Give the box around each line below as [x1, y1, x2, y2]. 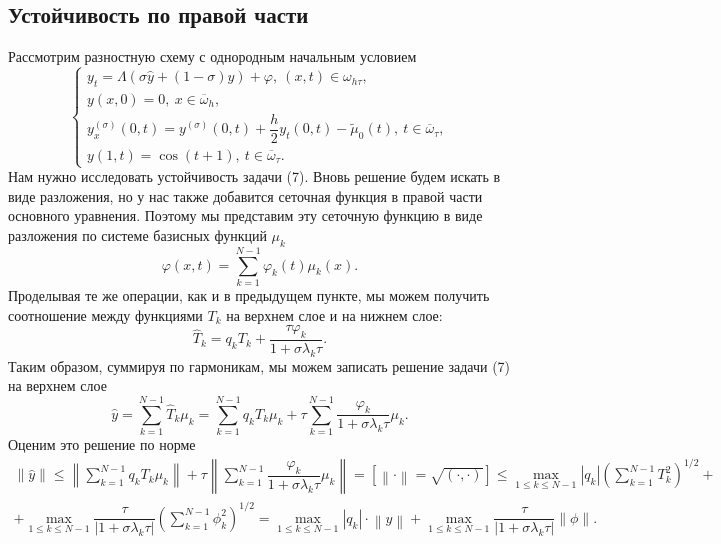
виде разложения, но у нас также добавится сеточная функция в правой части [8, 185, 483, 206]
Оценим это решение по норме [8, 434, 196, 455]
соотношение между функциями [8, 304, 203, 325]
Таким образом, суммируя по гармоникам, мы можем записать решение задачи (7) [8, 355, 511, 376]
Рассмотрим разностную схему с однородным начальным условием [8, 46, 417, 67]
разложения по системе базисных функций [8, 225, 267, 246]
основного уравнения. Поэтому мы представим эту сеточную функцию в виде [8, 205, 483, 226]
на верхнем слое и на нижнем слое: [226, 304, 443, 325]
